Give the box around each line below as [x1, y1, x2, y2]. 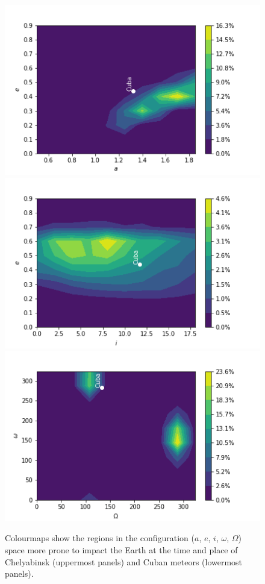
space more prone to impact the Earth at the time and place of [5, 543, 238, 556]
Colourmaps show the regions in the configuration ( [5, 532, 195, 544]
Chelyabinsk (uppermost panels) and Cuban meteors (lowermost [5, 555, 243, 568]
